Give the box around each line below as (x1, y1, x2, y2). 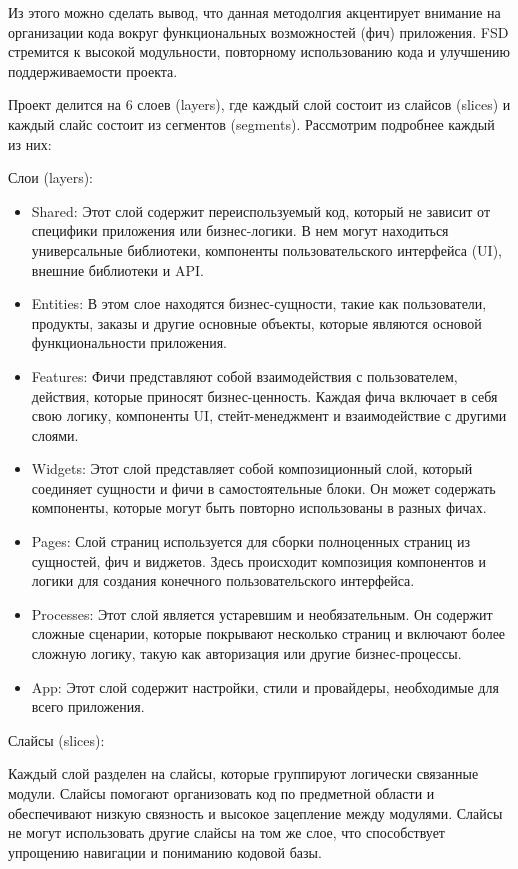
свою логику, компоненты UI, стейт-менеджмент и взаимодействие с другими (31, 405, 507, 426)
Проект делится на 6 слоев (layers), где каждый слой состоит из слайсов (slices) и (8, 94, 511, 115)
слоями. (31, 424, 79, 445)
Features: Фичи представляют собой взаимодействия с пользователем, (31, 365, 458, 386)
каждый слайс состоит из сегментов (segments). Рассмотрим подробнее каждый (8, 113, 495, 134)
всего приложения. (31, 696, 145, 717)
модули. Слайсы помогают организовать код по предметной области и (8, 783, 435, 803)
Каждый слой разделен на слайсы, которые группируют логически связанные (8, 763, 479, 784)
